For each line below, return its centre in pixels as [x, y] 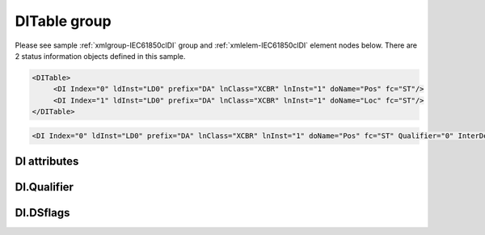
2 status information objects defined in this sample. [100, 56]
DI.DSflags [42, 213]
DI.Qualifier [44, 187]
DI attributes [47, 162]
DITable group [63, 21]
